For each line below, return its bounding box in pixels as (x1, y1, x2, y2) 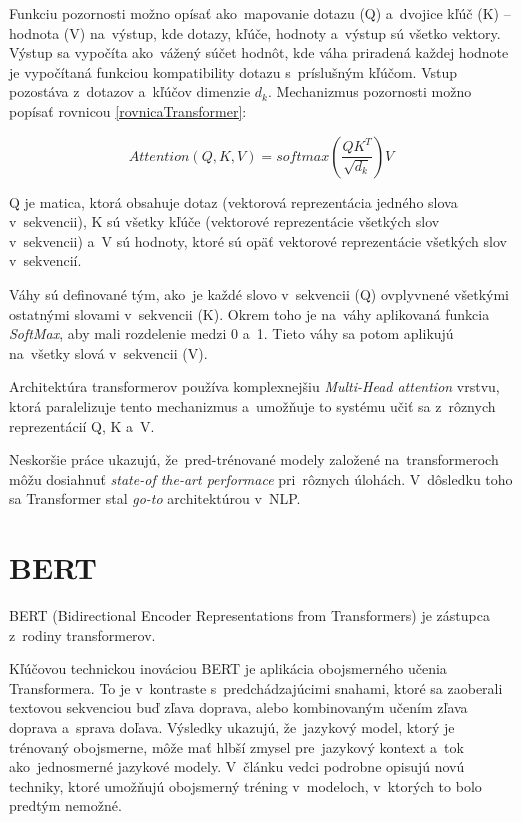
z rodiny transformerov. (9, 624, 156, 645)
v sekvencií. (9, 250, 82, 271)
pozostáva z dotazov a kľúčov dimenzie (9, 81, 251, 102)
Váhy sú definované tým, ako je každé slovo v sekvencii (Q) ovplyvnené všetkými (9, 283, 509, 304)
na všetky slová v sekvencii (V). (9, 342, 208, 363)
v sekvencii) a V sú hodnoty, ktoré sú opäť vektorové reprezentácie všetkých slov (9, 230, 507, 251)
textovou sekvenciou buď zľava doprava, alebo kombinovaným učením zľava (9, 697, 468, 718)
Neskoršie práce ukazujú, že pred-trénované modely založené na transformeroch (9, 449, 499, 470)
